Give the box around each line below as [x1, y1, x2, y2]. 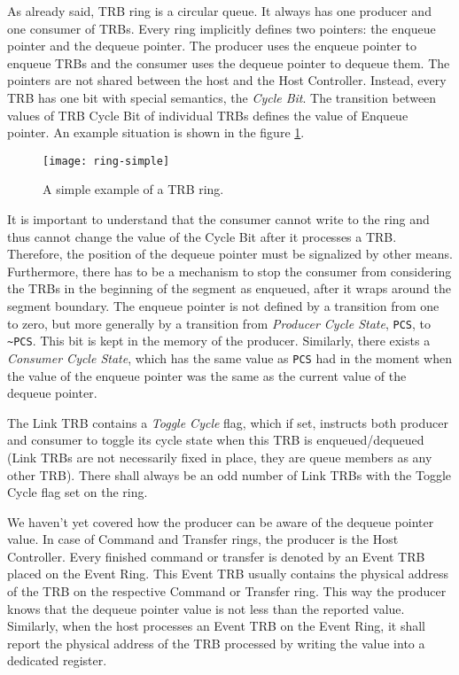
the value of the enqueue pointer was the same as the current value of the [7, 366, 407, 384]
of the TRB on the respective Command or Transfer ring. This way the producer [7, 582, 447, 601]
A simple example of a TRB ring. [43, 180, 224, 198]
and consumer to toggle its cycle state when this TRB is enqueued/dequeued [7, 431, 424, 449]
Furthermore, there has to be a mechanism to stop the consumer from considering [7, 261, 452, 280]
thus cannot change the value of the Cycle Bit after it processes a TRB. [7, 227, 397, 245]
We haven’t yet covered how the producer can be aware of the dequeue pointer [7, 512, 434, 531]
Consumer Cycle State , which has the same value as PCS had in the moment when [7, 348, 453, 367]
